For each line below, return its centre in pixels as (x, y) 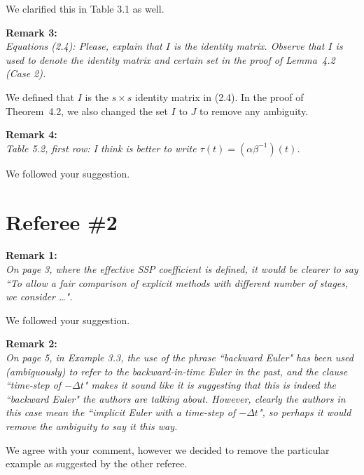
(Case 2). (26, 73)
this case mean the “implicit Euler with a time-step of (121, 412)
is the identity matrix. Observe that (249, 46)
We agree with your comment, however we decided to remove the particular (168, 449)
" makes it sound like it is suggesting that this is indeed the (210, 385)
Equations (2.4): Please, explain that (84, 46)
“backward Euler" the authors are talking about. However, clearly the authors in (176, 398)
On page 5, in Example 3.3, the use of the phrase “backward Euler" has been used (180, 357)
